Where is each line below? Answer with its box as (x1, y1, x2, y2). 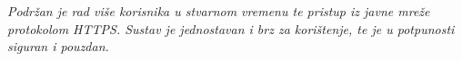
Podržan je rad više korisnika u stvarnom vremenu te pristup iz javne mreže (7, 2, 430, 20)
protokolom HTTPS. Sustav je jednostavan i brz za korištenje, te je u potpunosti (7, 19, 455, 38)
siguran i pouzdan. (7, 37, 109, 56)
